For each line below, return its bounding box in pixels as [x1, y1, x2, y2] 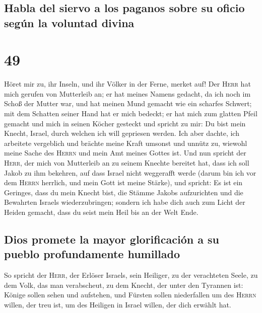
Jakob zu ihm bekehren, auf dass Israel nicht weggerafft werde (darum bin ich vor [4, 167, 256, 178]
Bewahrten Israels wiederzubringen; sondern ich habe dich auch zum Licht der [4, 197, 245, 207]
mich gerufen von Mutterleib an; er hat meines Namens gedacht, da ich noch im [4, 88, 251, 99]
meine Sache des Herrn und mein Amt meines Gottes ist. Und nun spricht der [4, 147, 246, 158]
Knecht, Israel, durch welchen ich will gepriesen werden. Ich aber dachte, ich [4, 128, 239, 138]
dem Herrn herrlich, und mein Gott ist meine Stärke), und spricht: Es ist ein [4, 177, 243, 188]
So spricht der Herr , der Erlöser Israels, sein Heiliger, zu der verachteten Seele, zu [4, 270, 258, 280]
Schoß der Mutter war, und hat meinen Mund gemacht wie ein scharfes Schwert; [4, 98, 252, 109]
